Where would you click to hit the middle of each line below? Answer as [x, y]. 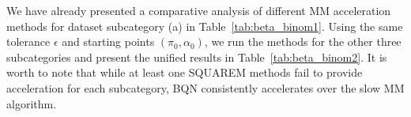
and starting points [108, 42]
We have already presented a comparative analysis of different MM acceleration [199, 10]
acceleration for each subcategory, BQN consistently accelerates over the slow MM [205, 87]
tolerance [28, 42]
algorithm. [32, 103]
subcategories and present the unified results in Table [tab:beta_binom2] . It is [197, 57]
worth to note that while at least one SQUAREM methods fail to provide [185, 72]
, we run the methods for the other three [303, 42]
